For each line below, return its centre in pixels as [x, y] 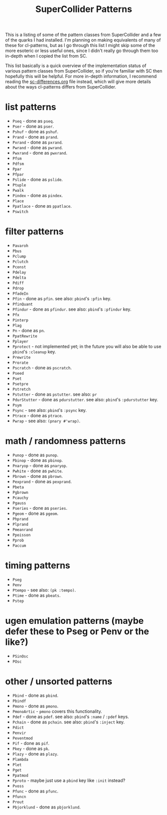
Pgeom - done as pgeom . [35, 513]
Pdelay [19, 273]
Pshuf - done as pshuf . [35, 132]
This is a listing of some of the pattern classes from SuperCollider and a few [83, 35]
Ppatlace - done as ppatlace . [42, 206]
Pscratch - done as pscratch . [42, 368]
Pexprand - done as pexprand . [42, 482]
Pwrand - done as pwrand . [38, 148]
